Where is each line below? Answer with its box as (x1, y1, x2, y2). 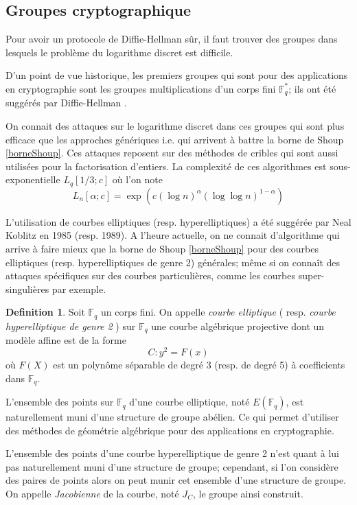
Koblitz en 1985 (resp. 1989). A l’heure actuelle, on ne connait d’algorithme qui (5, 228, 340, 242)
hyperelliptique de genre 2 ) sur (5, 318, 136, 333)
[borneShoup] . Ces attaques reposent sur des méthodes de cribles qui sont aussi (5, 145, 338, 160)
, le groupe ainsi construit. (192, 486, 303, 501)
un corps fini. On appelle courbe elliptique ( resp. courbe (100, 305, 336, 319)
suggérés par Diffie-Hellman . (5, 95, 127, 110)
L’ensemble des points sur (5, 395, 114, 409)
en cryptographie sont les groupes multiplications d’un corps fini (5, 81, 276, 95)
